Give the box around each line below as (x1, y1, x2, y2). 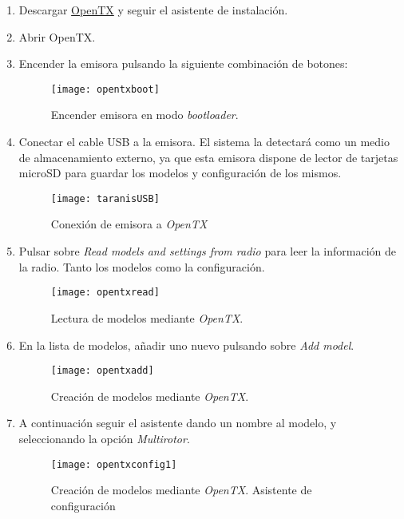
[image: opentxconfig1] (50, 458, 177, 470)
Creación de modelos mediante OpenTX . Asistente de (50, 481, 312, 498)
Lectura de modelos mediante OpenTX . (50, 309, 244, 326)
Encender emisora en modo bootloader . (50, 106, 239, 123)
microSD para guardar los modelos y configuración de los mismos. (18, 164, 342, 181)
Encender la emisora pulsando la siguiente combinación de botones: (18, 55, 348, 72)
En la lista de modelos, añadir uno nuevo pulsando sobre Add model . (18, 336, 354, 353)
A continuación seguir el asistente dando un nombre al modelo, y (18, 414, 337, 431)
